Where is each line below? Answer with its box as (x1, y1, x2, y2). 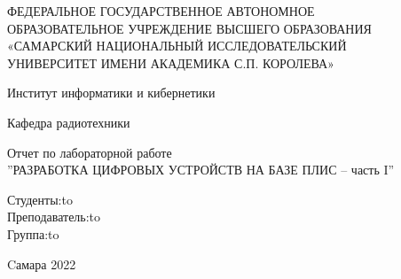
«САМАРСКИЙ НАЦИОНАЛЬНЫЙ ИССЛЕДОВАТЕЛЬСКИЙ (7, 36, 347, 55)
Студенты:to (7, 190, 73, 208)
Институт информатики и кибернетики (7, 83, 216, 102)
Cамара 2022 (7, 254, 76, 273)
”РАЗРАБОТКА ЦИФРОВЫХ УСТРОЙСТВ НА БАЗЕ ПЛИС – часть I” (7, 160, 395, 179)
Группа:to (7, 224, 59, 243)
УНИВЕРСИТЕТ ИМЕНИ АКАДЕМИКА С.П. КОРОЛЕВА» (7, 53, 334, 72)
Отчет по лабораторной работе (7, 143, 172, 161)
